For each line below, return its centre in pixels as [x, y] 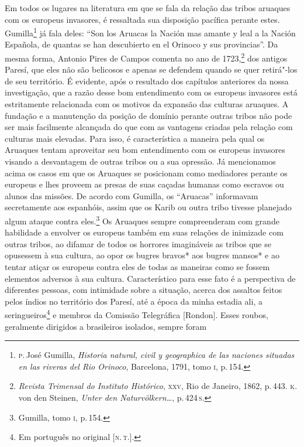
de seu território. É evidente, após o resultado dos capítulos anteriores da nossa [147, 81]
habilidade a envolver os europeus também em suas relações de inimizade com [144, 232]
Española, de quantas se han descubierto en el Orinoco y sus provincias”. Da [141, 44]
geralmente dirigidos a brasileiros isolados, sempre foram [106, 326]
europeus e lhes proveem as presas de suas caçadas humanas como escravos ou [144, 184]
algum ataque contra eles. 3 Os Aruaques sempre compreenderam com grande [142, 220]
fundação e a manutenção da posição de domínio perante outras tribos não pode [148, 115]
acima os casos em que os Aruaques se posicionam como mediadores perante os [146, 173]
